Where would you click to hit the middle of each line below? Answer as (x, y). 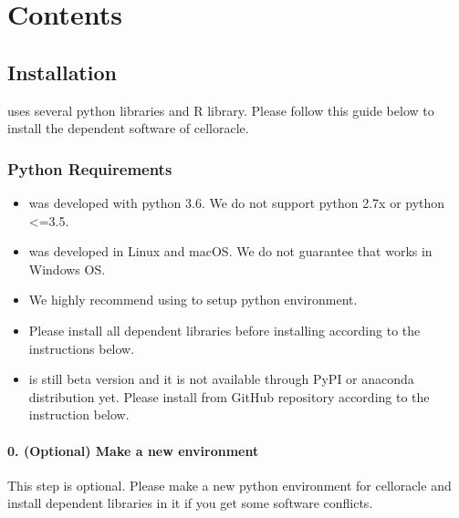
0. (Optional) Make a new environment (133, 450)
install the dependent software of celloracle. (128, 128)
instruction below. (79, 414)
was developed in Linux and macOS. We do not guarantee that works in (230, 251)
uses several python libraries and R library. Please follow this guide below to (221, 110)
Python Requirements (90, 168)
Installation (62, 72)
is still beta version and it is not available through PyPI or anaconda (221, 379)
